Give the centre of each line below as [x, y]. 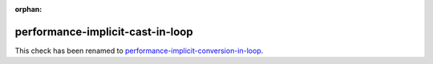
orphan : [28, 9]
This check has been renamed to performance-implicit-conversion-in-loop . [139, 51]
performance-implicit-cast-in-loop [104, 32]
